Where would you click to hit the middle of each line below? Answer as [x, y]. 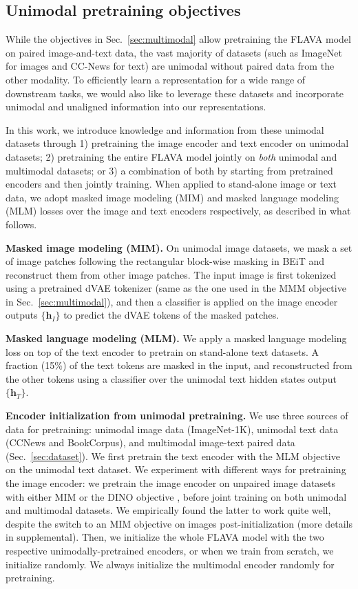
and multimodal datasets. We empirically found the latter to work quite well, [168, 510]
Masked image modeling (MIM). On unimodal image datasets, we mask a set [179, 247]
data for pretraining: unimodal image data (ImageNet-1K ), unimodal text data [172, 429]
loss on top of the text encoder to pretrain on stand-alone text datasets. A [162, 351]
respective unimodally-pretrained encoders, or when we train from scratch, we [170, 550]
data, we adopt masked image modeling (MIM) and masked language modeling [172, 197]
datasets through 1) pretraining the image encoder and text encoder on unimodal [177, 143]
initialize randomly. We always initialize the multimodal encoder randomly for [170, 564]
